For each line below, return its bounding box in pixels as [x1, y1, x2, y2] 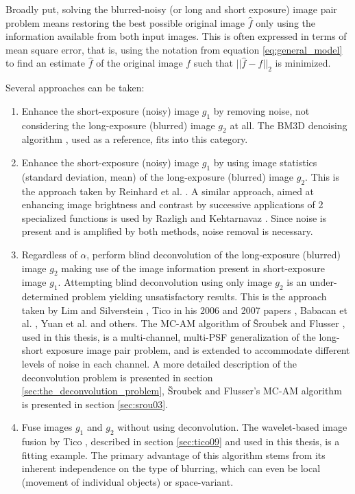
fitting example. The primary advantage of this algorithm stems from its [21, 447, 326, 462]
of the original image [96, 56, 183, 70]
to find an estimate [5, 56, 85, 70]
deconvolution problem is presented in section [21, 370, 213, 384]
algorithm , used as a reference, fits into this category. [21, 132, 248, 146]
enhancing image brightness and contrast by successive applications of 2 [21, 197, 323, 212]
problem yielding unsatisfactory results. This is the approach [71, 289, 327, 304]
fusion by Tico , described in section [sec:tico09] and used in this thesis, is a [21, 434, 340, 449]
